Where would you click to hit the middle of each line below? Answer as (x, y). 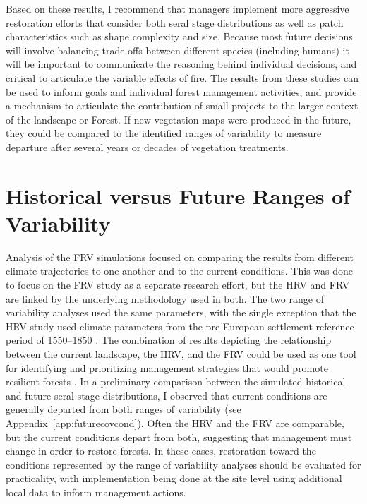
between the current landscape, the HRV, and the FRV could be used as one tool (181, 354)
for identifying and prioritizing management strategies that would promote (167, 367)
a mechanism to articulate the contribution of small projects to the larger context (182, 106)
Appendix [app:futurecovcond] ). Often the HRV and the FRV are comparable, (175, 422)
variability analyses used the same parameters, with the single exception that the (181, 312)
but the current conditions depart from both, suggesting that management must (179, 437)
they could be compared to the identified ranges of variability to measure (164, 133)
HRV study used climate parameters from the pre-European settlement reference (180, 326)
